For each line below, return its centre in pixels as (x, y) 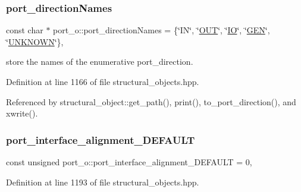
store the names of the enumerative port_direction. (100, 62)
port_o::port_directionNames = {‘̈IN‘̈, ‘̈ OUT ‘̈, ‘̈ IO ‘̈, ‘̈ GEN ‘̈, (162, 30)
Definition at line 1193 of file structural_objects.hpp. (103, 182)
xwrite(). (22, 113)
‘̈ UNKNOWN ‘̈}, (35, 41)
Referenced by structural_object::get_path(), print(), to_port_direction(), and (151, 101)
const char (25, 30)
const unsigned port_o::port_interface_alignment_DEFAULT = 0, (129, 162)
